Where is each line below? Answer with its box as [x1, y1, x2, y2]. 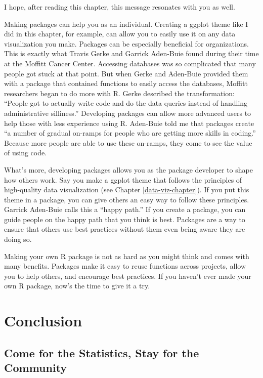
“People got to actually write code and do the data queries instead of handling [4, 98, 248, 108]
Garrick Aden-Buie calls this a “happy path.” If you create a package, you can [4, 204, 246, 215]
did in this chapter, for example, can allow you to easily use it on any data [4, 28, 236, 39]
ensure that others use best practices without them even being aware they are [4, 224, 245, 234]
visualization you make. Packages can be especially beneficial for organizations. [4, 38, 249, 49]
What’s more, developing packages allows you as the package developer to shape [4, 164, 253, 175]
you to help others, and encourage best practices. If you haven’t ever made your [4, 270, 251, 281]
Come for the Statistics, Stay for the [4, 345, 199, 360]
